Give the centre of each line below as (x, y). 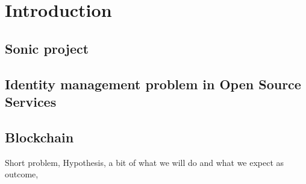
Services (31, 101)
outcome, (22, 174)
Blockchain (39, 137)
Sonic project (47, 48)
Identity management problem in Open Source (153, 84)
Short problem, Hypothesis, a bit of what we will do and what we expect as (145, 162)
